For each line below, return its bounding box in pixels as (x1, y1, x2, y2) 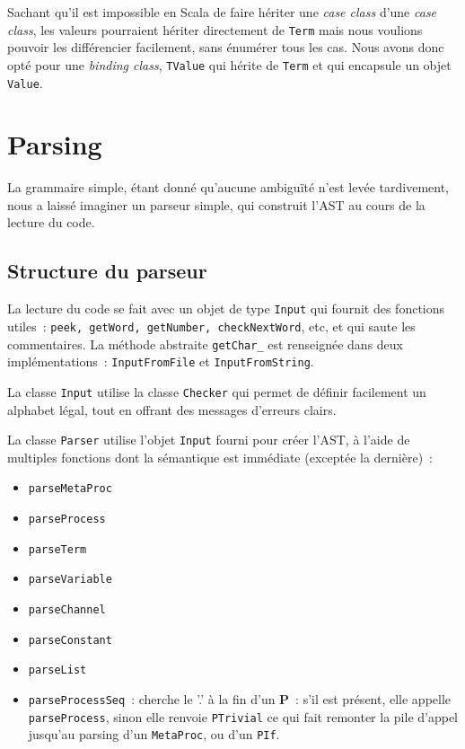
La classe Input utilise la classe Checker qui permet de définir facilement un (7, 382, 426, 401)
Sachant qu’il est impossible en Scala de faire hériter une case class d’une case (7, 3, 437, 21)
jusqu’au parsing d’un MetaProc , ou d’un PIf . (28, 725, 280, 744)
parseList (28, 664, 87, 677)
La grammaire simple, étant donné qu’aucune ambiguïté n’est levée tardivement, (7, 178, 449, 197)
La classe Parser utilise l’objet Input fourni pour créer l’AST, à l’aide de (7, 430, 410, 449)
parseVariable (28, 573, 112, 586)
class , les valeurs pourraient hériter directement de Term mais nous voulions (7, 20, 423, 39)
